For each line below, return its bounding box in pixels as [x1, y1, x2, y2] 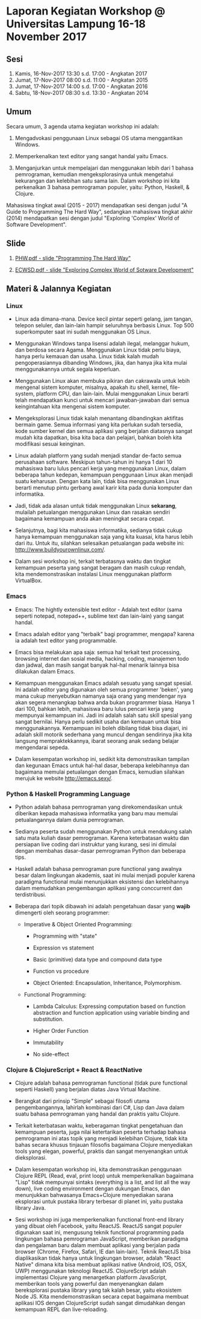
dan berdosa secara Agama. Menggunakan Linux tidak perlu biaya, [14, 346, 182, 354]
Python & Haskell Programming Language [6, 789, 131, 798]
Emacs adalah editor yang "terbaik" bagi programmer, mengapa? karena [14, 630, 194, 638]
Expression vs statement [32, 944, 94, 951]
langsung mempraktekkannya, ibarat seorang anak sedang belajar [14, 737, 179, 744]
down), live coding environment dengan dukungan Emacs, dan [14, 1185, 170, 1192]
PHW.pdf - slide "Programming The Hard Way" [14, 254, 131, 262]
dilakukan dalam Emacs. [14, 667, 75, 675]
